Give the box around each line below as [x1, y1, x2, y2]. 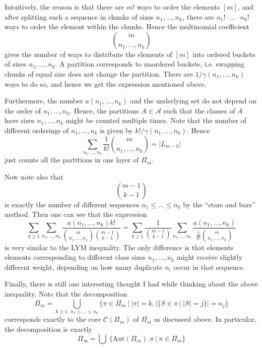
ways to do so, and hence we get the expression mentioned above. [5, 78, 207, 89]
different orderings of [5, 125, 69, 135]
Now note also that [5, 171, 63, 182]
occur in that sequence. [173, 261, 245, 272]
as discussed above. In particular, [154, 314, 256, 324]
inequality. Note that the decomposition [5, 288, 127, 299]
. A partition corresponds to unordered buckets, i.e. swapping [55, 59, 244, 69]
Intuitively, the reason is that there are [5, 2, 124, 12]
